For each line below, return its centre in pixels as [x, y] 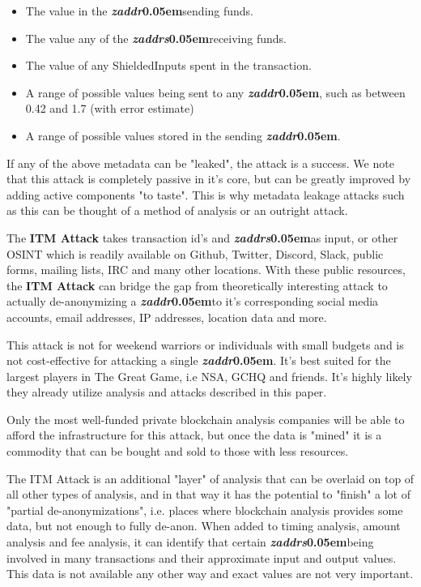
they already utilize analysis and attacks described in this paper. [167, 392]
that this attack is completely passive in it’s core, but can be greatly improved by [209, 179]
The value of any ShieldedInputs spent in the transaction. [168, 65]
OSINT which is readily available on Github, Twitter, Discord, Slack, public [195, 253]
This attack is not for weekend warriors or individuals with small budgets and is [205, 344]
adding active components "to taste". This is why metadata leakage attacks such [206, 194]
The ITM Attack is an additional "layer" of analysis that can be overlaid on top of [210, 478]
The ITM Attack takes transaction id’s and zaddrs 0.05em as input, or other [202, 237]
